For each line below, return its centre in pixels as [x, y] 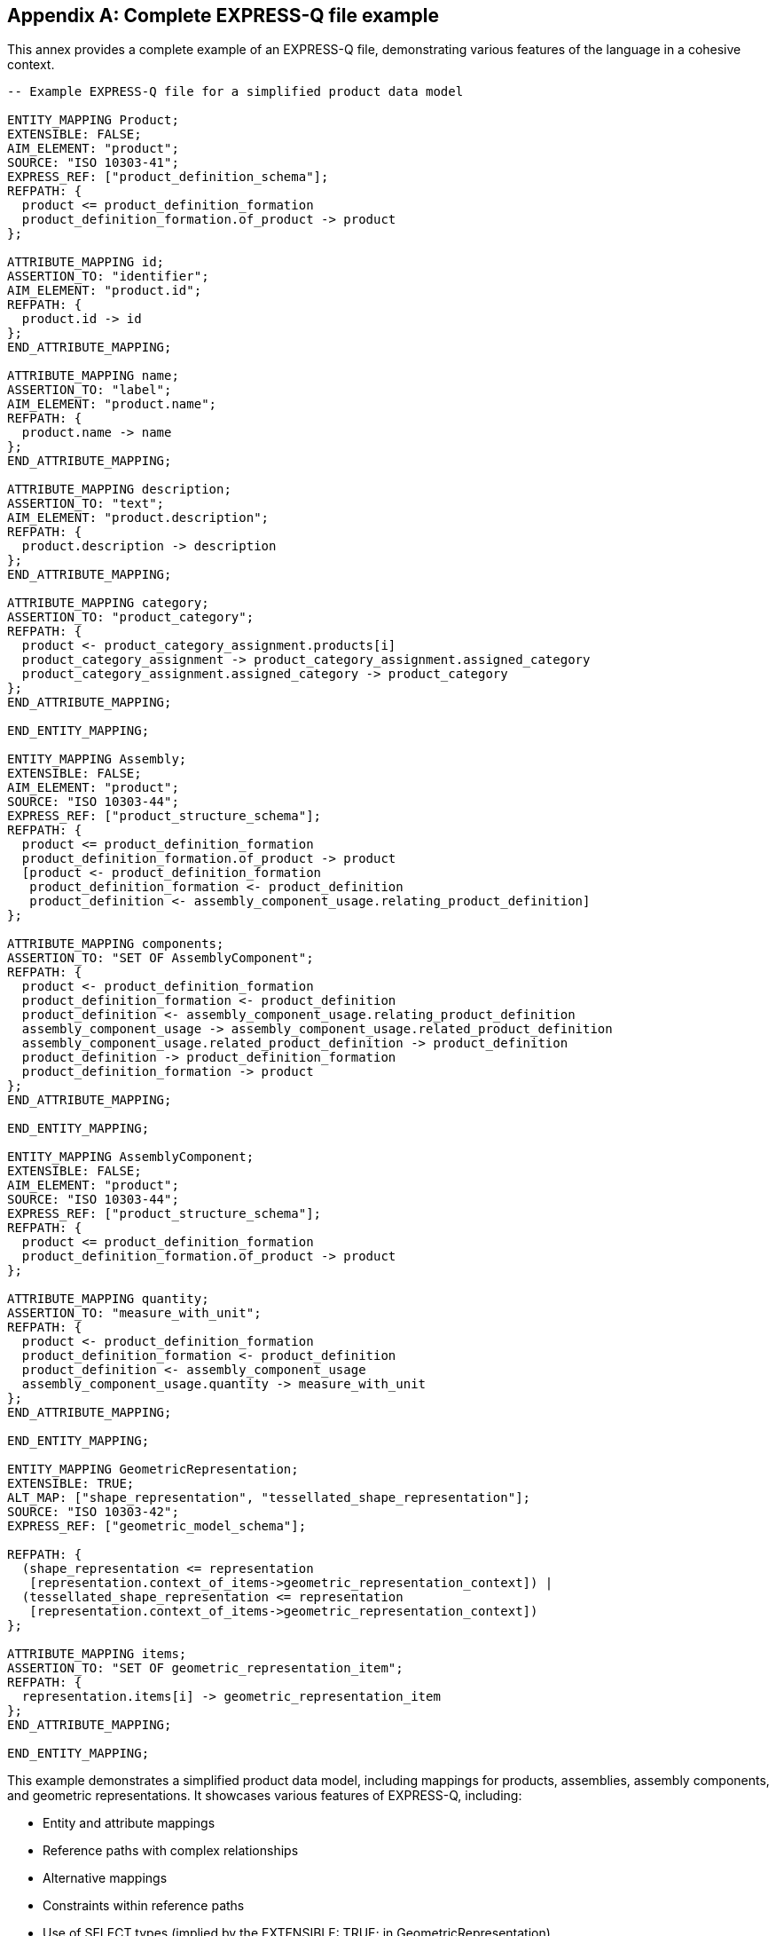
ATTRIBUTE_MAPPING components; [116, 944]
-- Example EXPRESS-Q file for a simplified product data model [235, 92]
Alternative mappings [105, 1878]
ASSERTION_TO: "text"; [86, 504]
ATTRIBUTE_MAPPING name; [93, 376]
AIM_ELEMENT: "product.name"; [112, 404]
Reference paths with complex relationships [171, 1851]
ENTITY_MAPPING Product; [93, 120]
